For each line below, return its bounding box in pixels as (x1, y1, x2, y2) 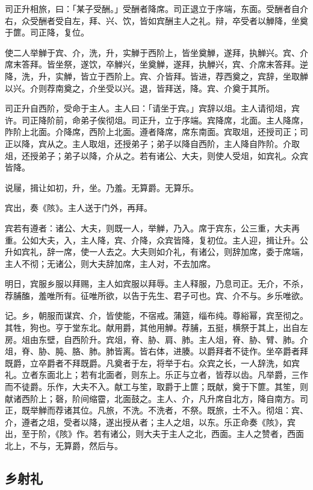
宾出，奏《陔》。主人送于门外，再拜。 (5, 201, 152, 214)
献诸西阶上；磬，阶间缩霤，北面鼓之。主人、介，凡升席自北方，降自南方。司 (5, 392, 308, 404)
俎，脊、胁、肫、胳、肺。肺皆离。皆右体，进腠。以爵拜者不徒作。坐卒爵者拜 (5, 345, 308, 357)
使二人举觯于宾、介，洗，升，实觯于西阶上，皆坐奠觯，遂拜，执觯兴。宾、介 (5, 46, 308, 58)
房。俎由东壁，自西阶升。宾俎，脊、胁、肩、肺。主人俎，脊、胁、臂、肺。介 (5, 333, 308, 345)
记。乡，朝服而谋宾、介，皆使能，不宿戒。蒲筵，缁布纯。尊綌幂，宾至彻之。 (5, 309, 308, 322)
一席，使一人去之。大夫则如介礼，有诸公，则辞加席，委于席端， (55, 245, 308, 258)
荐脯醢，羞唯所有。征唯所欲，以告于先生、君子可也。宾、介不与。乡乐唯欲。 (5, 289, 308, 301)
